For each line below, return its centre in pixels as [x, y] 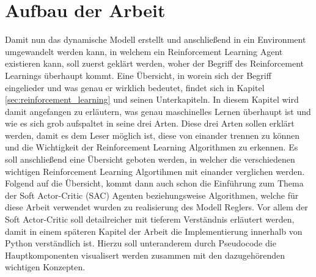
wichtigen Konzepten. [45, 267]
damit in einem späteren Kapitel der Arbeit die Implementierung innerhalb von [154, 231]
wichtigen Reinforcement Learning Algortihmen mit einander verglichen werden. [155, 171]
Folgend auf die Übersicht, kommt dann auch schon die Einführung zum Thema [154, 183]
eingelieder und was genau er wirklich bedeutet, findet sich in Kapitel [135, 87]
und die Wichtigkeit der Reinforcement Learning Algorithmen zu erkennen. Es [152, 147]
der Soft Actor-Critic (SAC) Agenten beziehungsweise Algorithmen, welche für [152, 195]
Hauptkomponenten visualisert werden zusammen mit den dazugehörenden [145, 255]
